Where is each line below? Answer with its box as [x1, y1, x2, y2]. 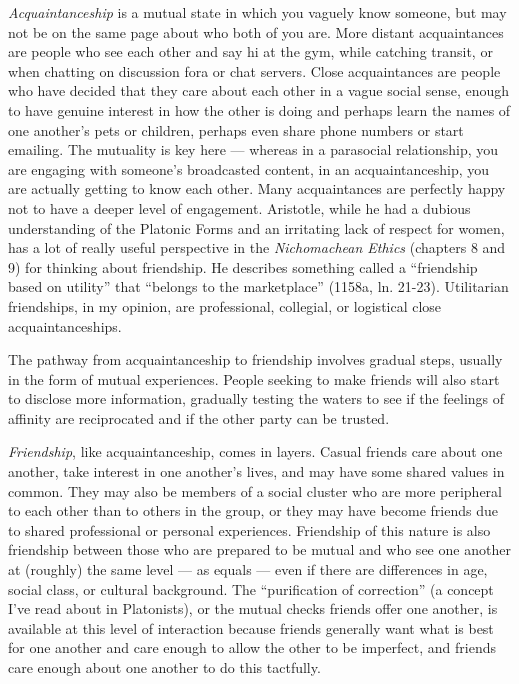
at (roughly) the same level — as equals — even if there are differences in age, [8, 559, 488, 580]
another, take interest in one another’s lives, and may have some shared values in [8, 461, 505, 482]
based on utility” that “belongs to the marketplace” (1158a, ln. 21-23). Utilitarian [8, 276, 509, 297]
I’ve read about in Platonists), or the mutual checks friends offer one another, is [8, 598, 498, 619]
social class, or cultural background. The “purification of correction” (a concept [8, 578, 494, 599]
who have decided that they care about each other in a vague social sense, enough [8, 80, 510, 101]
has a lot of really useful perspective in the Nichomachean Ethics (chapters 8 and [8, 237, 506, 258]
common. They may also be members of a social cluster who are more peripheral [8, 480, 502, 501]
